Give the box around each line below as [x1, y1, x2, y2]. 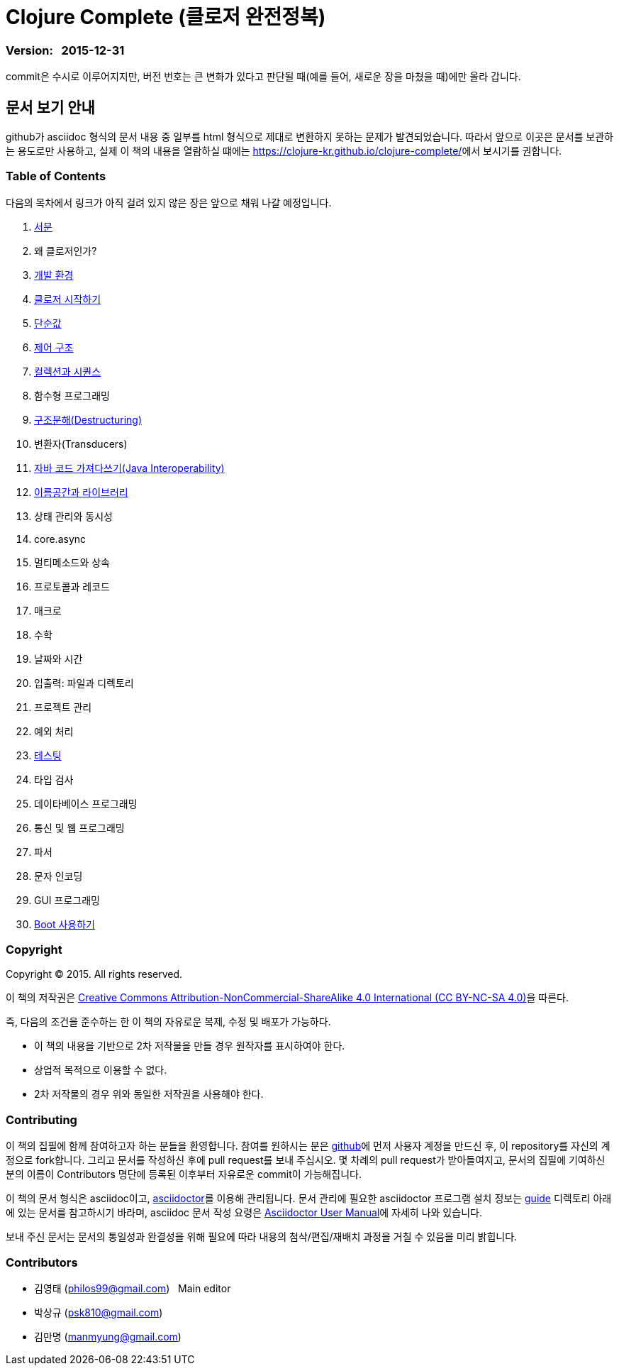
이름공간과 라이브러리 [34, 485, 128, 498]
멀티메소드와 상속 [34, 556, 110, 568]
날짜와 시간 [34, 652, 83, 665]
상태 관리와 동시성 [34, 510, 113, 522]
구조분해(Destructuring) [34, 413, 143, 426]
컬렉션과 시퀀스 [34, 365, 101, 378]
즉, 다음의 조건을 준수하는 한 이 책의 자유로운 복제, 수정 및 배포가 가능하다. [6, 1015, 331, 1028]
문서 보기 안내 [6, 98, 95, 116]
